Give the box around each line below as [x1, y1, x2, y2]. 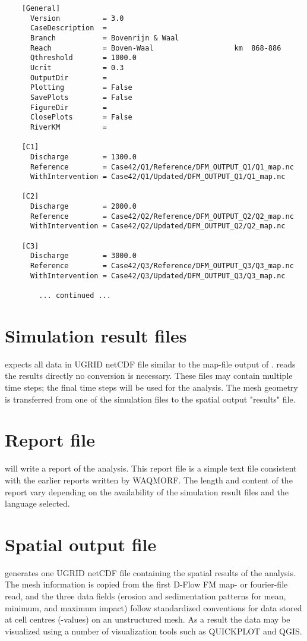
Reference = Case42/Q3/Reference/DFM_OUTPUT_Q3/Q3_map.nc [30, 262, 294, 271]
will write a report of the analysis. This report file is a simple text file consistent [5, 462, 297, 475]
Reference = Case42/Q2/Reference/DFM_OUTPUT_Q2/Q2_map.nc [30, 212, 294, 221]
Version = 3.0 [30, 14, 124, 23]
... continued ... [39, 291, 111, 300]
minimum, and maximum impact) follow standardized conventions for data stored [5, 601, 302, 614]
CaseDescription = [30, 24, 107, 33]
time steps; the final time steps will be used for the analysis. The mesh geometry [5, 381, 298, 393]
